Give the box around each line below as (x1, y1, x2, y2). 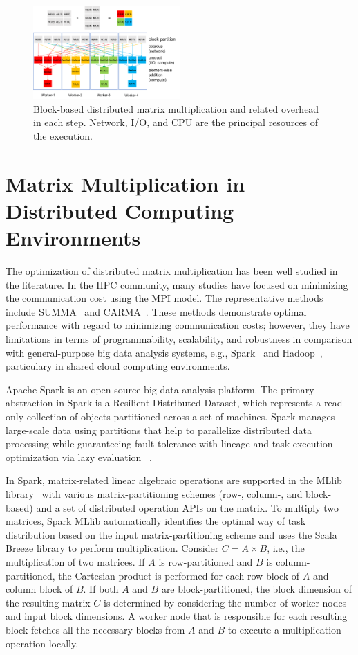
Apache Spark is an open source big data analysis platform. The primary (6, 382, 314, 396)
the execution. (33, 128, 93, 143)
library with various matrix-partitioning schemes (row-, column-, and (6, 486, 303, 501)
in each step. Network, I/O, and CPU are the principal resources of (33, 115, 319, 129)
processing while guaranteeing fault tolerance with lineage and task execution (6, 436, 333, 451)
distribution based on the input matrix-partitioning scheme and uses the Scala (6, 527, 337, 541)
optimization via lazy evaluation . (6, 449, 152, 464)
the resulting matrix (6, 595, 91, 609)
